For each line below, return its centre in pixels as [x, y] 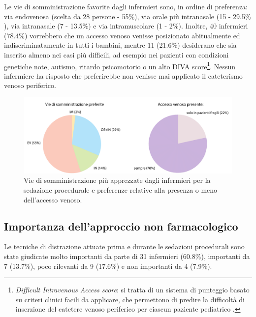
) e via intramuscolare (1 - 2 [130, 26]
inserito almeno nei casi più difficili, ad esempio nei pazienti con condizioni [116, 54]
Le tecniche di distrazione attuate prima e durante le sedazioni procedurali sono [124, 246]
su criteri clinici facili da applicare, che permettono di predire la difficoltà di [130, 299]
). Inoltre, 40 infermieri [213, 26]
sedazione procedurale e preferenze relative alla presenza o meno [121, 190]
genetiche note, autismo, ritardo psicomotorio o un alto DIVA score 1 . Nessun [120, 65]
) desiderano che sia [207, 45]
